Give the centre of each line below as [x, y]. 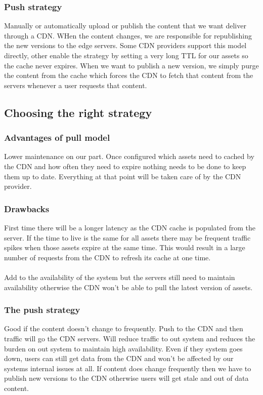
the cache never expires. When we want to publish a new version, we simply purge [131, 65]
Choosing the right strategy [78, 112]
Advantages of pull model [57, 137]
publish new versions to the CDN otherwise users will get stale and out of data [126, 378]
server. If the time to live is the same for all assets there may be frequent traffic [127, 237]
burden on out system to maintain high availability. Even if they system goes [123, 348]
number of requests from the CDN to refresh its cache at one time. [107, 257]
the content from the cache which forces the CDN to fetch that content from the [129, 75]
